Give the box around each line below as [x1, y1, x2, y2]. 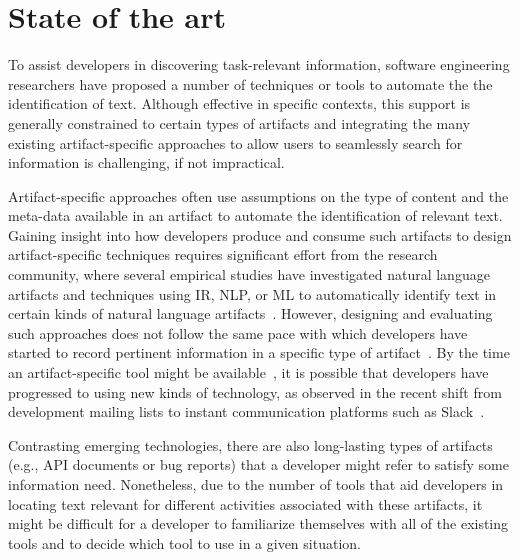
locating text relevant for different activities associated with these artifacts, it [8, 493, 483, 514]
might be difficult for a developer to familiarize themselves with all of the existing [8, 513, 509, 534]
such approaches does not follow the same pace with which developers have [8, 322, 468, 343]
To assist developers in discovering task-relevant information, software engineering [8, 54, 510, 75]
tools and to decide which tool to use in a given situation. [8, 532, 361, 553]
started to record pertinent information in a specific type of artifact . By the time [8, 342, 510, 363]
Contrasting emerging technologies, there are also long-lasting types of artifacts [8, 434, 493, 455]
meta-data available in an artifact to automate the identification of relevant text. [8, 205, 503, 226]
